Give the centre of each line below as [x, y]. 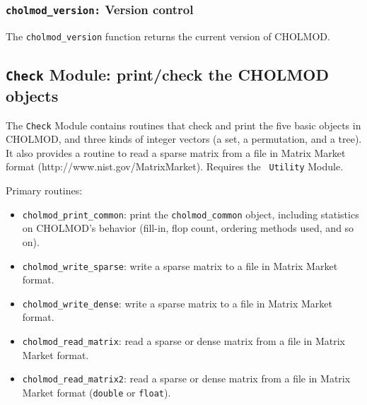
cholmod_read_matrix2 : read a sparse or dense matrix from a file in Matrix [186, 378]
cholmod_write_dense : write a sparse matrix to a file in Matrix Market [177, 303]
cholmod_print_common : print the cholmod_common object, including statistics [191, 214]
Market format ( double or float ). [97, 392]
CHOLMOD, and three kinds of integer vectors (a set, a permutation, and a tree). [184, 139]
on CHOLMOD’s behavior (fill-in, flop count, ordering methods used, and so [188, 228]
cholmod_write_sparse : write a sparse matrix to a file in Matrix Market [180, 265]
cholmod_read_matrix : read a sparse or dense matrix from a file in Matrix [183, 341]
